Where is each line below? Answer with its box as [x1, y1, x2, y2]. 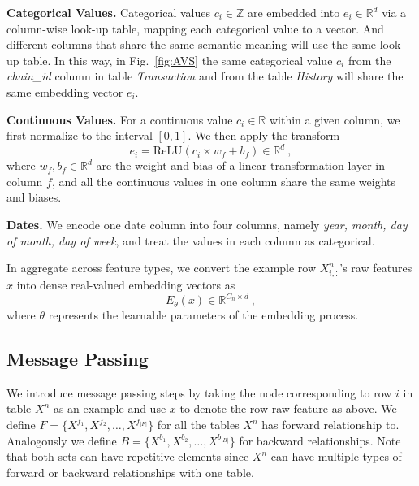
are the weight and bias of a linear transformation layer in [96, 157, 385, 174]
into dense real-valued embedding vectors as [16, 276, 235, 293]
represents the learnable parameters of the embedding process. [48, 306, 359, 323]
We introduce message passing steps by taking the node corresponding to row [6, 384, 392, 401]
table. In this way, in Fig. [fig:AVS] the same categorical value [23, 51, 333, 68]
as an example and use [53, 400, 166, 417]
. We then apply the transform [188, 127, 340, 144]
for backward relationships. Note [239, 432, 401, 449]
